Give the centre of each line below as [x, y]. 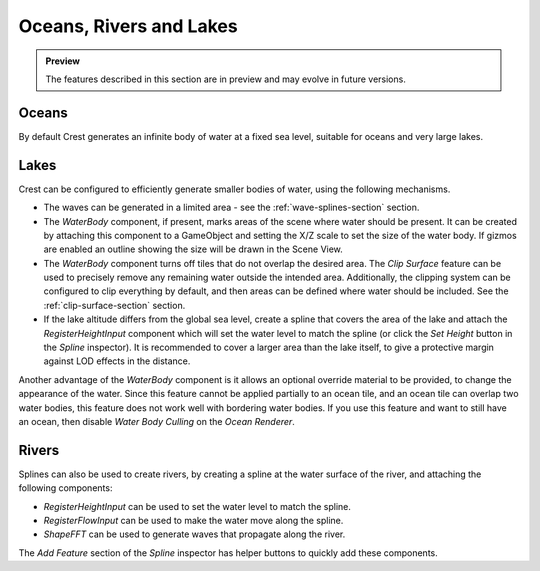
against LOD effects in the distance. [117, 361]
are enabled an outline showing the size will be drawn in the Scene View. [193, 249]
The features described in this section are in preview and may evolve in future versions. [226, 79]
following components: [65, 488]
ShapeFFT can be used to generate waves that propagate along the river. [194, 534]
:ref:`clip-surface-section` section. [114, 305]
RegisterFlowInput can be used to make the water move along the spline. [193, 521]
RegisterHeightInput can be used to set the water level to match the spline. [197, 506]
